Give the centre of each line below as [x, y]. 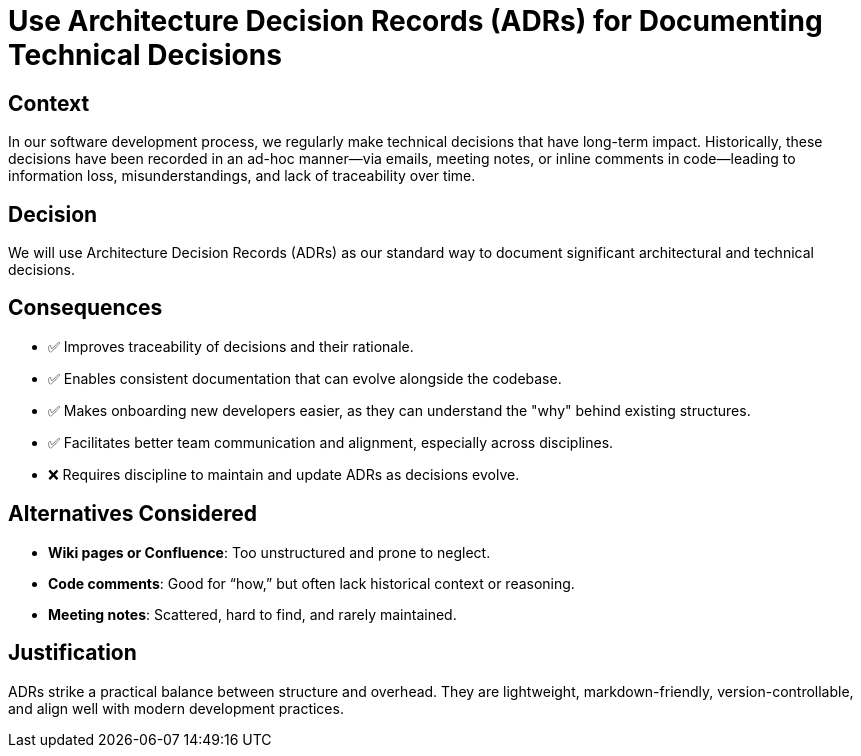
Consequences [85, 308]
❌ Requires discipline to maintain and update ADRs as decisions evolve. [284, 474]
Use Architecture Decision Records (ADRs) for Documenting [415, 21]
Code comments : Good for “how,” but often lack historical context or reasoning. [311, 583]
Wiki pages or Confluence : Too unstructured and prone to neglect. [269, 552]
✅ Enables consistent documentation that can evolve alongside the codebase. [305, 378]
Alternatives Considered [132, 514]
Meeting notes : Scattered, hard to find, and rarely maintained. [252, 614]
